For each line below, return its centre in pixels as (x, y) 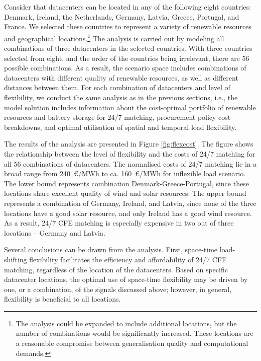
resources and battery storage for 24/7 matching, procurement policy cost (117, 117)
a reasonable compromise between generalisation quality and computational (132, 343)
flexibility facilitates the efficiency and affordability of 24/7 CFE (128, 259)
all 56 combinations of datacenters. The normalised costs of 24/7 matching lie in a (130, 163)
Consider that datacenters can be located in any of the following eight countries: (127, 7)
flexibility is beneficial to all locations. (62, 299)
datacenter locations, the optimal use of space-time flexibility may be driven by (126, 279)
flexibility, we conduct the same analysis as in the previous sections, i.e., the (121, 97)
